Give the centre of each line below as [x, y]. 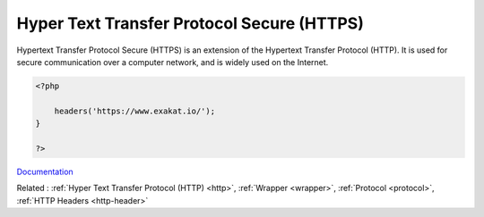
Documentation [45, 171]
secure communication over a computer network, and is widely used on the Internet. [173, 62]
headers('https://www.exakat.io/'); [134, 111]
